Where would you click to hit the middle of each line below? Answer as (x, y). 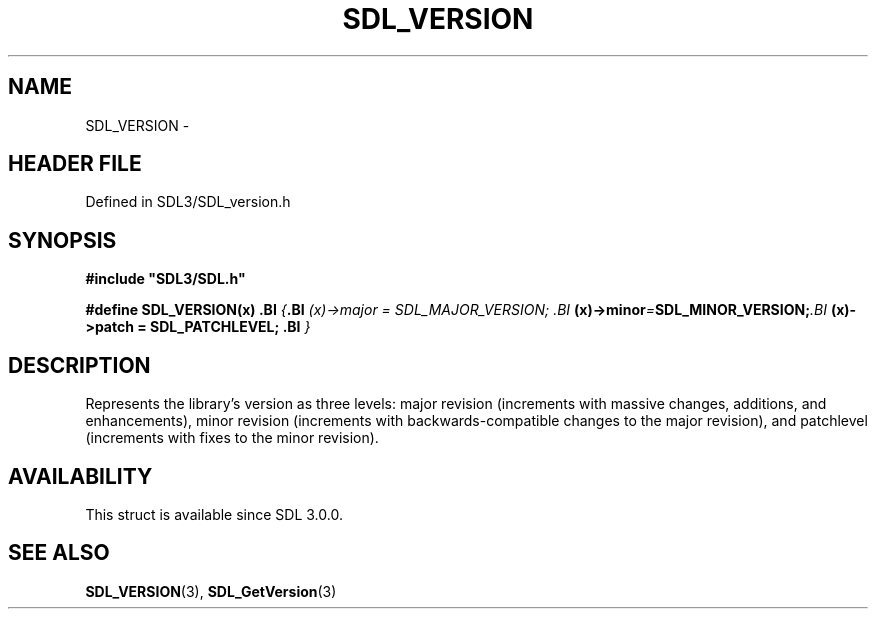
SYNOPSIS (62, 240)
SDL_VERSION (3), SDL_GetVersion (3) (211, 591)
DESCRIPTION (79, 365)
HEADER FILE (75, 164)
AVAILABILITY (80, 476)
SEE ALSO (59, 553)
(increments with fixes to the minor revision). (232, 438)
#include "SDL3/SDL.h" (165, 279)
